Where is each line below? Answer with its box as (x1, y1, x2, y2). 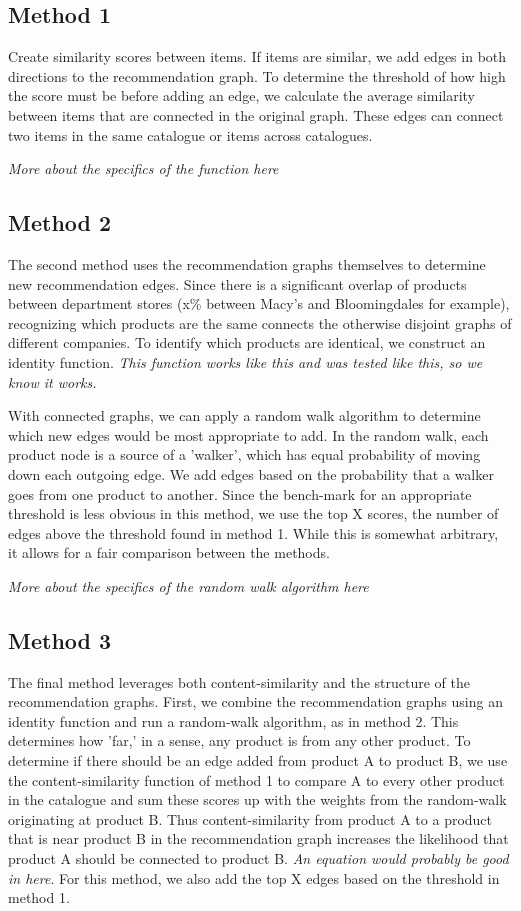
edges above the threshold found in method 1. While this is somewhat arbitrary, (8, 522, 499, 543)
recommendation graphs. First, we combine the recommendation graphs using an (8, 691, 503, 712)
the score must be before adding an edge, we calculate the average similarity (8, 85, 475, 106)
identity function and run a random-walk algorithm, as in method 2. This (8, 710, 459, 731)
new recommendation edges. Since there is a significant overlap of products (8, 273, 467, 294)
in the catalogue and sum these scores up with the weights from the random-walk (8, 789, 507, 810)
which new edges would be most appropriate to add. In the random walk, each (8, 424, 489, 445)
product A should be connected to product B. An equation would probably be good (8, 848, 509, 869)
